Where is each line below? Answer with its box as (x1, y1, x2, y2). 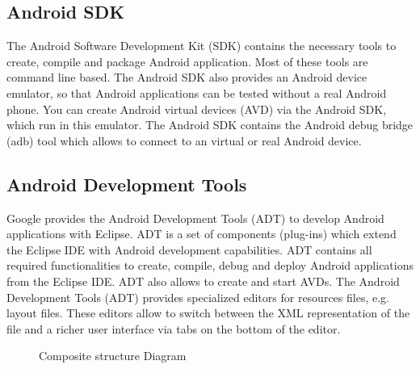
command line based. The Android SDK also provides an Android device (6, 69, 367, 86)
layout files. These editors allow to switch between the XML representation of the (6, 304, 410, 321)
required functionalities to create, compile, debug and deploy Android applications (6, 257, 414, 274)
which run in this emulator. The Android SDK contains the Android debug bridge (6, 116, 414, 133)
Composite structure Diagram (39, 347, 187, 364)
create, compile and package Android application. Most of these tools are (6, 52, 368, 69)
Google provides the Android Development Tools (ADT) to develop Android (6, 209, 384, 226)
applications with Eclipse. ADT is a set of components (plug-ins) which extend (6, 225, 397, 242)
